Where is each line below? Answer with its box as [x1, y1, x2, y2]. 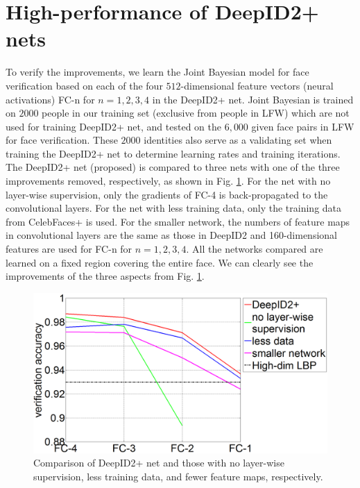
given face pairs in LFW [251, 119, 354, 133]
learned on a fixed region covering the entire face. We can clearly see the [6, 255, 314, 269]
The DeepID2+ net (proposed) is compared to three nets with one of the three [6, 160, 340, 174]
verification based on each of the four [6, 78, 163, 92]
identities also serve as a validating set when [144, 133, 332, 147]
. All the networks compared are [186, 242, 323, 256]
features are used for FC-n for [6, 242, 132, 256]
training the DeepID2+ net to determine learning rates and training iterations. [6, 146, 341, 160]
